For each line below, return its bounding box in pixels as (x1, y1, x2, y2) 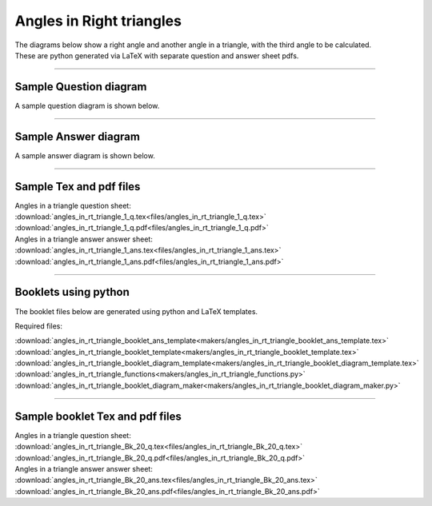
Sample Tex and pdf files (14, 180, 141, 193)
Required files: (14, 321, 63, 331)
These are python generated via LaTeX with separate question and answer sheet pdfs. (14, 50, 299, 60)
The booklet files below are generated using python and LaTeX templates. (14, 306, 258, 316)
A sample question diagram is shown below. (14, 101, 160, 110)
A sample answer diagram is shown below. (14, 150, 155, 160)
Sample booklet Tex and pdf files (14, 409, 182, 423)
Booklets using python (14, 285, 130, 299)
